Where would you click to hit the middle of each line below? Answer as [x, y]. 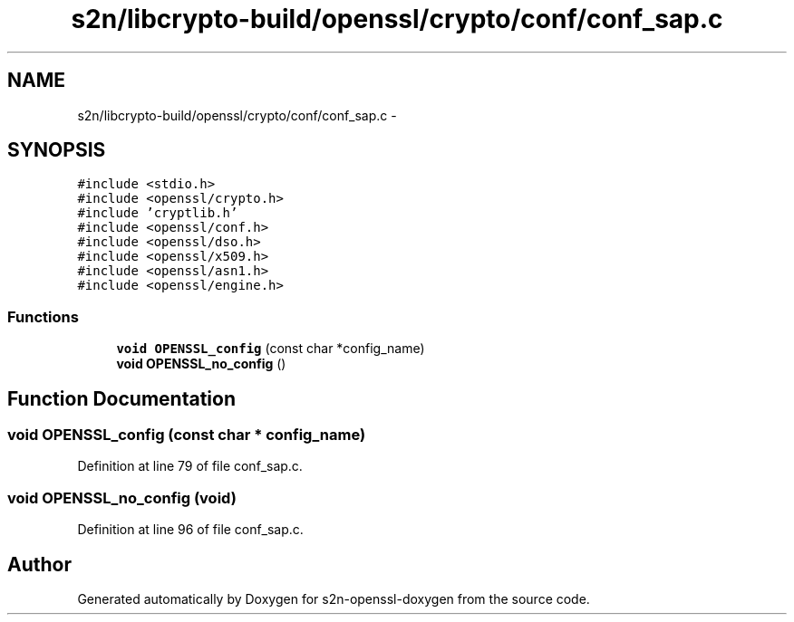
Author [39, 564]
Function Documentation [121, 398]
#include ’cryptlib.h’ [158, 213]
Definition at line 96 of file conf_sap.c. [190, 530]
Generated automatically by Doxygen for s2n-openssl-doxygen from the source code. [334, 599]
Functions [43, 316]
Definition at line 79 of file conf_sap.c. [190, 466]
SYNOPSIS [57, 150]
